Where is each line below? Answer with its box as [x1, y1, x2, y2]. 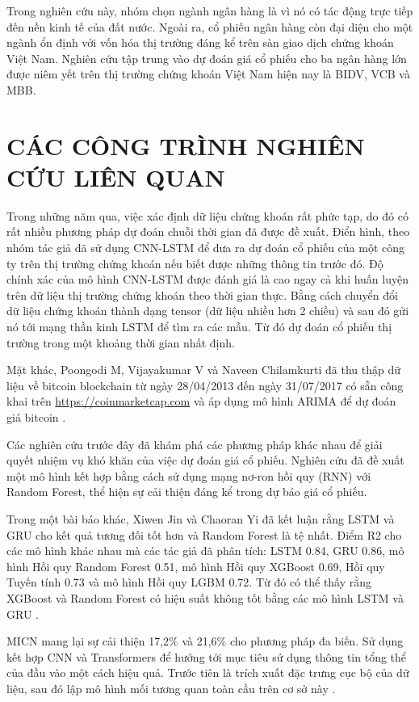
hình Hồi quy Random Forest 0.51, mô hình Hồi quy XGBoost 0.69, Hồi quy [6, 557, 385, 574]
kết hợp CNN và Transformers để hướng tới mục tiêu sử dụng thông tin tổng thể [6, 648, 407, 665]
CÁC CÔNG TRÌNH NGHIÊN [6, 128, 365, 162]
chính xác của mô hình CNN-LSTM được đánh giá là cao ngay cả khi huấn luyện [6, 271, 409, 288]
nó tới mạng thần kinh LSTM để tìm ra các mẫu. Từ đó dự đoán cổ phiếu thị [6, 318, 392, 335]
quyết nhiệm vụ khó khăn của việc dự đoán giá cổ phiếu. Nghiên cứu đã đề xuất [6, 452, 404, 469]
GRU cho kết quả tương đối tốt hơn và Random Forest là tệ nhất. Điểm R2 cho [6, 526, 402, 543]
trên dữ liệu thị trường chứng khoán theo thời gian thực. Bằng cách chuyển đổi [6, 286, 398, 303]
